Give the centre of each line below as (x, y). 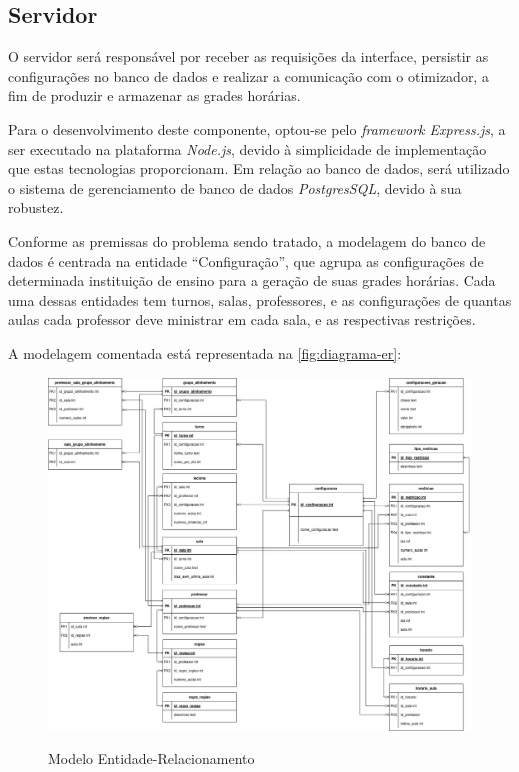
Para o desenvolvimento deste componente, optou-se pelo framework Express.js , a (257, 128)
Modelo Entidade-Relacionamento (151, 758)
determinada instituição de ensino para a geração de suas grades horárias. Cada (252, 280)
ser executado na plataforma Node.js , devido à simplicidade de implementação (247, 148)
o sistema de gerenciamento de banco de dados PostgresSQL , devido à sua (235, 187)
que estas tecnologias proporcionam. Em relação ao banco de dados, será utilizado (259, 168)
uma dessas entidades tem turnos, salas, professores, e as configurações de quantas (260, 299)
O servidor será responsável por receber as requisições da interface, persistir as (248, 56)
